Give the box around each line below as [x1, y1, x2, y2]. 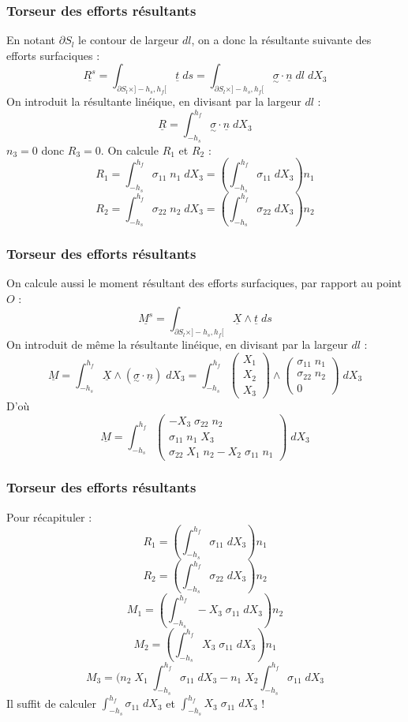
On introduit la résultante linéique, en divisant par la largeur [6, 93, 301, 110]
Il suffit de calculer [6, 694, 97, 711]
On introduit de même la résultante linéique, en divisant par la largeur [6, 336, 348, 353]
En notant [6, 32, 56, 48]
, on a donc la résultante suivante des [191, 32, 372, 48]
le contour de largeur [78, 32, 179, 48]
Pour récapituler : [6, 508, 92, 525]
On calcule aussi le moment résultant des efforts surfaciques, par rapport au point [6, 275, 402, 291]
